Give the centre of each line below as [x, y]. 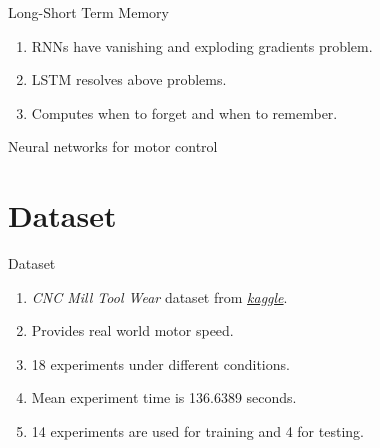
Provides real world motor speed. [132, 330]
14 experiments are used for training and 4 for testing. [197, 431]
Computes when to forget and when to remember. [184, 112]
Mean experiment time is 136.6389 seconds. [164, 397]
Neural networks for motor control [113, 146]
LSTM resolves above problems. [129, 79]
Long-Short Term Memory [88, 12]
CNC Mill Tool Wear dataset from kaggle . [159, 296]
